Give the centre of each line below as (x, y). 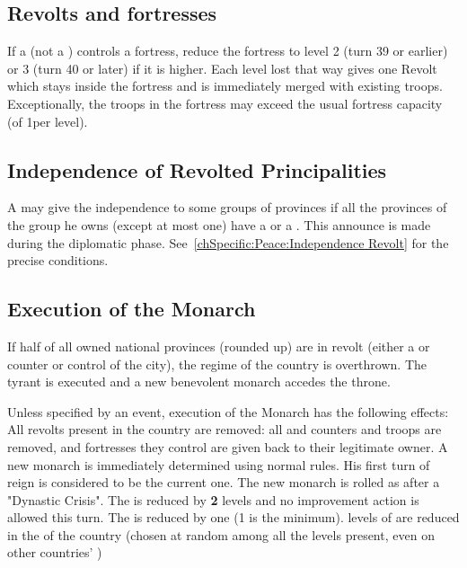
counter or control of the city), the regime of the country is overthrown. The (217, 364)
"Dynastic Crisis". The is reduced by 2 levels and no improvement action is (213, 499)
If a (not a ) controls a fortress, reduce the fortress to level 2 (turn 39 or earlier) (228, 51)
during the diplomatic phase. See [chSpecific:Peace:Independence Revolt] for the (228, 242)
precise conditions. (58, 260)
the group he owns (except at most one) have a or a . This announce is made (219, 224)
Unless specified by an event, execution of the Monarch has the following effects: (228, 411)
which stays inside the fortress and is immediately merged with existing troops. (225, 86)
